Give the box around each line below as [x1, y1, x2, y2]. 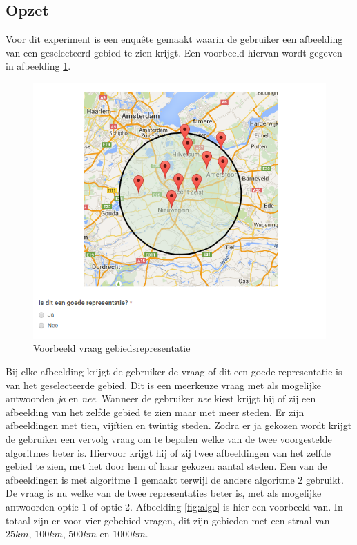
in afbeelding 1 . [6, 59, 71, 73]
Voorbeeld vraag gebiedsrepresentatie [33, 341, 191, 355]
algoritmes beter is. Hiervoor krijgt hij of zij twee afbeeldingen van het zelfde [6, 445, 331, 459]
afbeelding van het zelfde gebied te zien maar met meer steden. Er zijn [6, 404, 305, 419]
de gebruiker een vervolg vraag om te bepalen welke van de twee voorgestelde [6, 432, 332, 446]
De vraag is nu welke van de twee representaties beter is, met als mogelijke [6, 486, 322, 500]
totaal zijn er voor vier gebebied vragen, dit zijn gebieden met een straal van [6, 513, 330, 527]
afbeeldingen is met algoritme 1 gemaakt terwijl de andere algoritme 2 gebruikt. [6, 472, 344, 486]
